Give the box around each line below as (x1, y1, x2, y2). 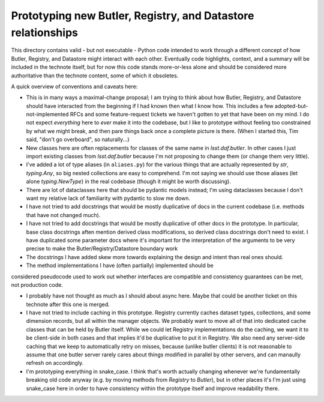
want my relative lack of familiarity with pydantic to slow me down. (26, 194, 191, 202)
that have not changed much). (26, 211, 101, 218)
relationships (11, 26, 78, 39)
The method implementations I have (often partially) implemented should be (26, 262, 214, 269)
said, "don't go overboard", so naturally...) (26, 136, 130, 143)
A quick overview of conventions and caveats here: (11, 83, 138, 90)
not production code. (11, 281, 63, 288)
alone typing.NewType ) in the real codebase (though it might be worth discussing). (26, 178, 231, 185)
